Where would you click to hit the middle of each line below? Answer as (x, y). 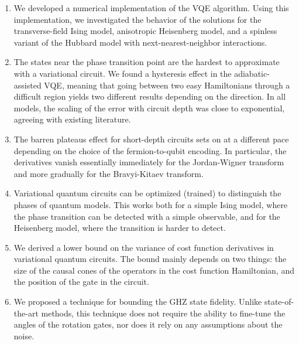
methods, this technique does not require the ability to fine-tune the (163, 313)
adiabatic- (252, 73)
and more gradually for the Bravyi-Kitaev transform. (109, 173)
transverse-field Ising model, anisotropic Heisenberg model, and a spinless (145, 31)
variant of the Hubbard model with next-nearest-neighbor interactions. (140, 42)
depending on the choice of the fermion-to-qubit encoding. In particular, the (150, 150)
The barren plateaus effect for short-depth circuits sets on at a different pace (151, 139)
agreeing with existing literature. (72, 119)
